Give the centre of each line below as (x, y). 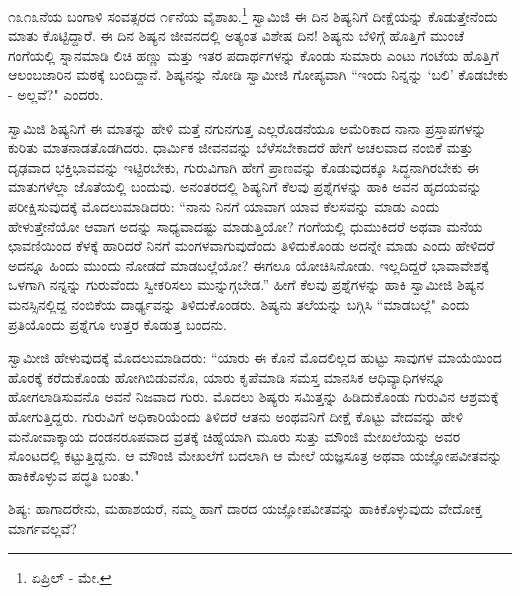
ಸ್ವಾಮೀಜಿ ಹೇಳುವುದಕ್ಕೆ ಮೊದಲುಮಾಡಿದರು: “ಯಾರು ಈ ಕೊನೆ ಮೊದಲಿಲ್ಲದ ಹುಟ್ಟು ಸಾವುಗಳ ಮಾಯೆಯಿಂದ (255, 357)
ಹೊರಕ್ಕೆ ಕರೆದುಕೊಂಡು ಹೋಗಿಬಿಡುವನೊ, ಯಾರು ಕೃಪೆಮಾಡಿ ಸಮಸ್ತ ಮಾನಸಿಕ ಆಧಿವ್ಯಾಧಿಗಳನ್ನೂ (227, 376)
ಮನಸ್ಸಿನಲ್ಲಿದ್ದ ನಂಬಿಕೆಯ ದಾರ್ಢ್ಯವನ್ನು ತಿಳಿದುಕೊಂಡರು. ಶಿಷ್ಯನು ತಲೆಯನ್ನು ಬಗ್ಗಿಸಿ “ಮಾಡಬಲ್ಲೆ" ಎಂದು (239, 303)
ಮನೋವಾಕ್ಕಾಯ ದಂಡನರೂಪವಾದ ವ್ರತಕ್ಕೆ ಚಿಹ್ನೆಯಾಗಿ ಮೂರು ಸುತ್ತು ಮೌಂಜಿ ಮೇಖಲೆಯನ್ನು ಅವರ (234, 435)
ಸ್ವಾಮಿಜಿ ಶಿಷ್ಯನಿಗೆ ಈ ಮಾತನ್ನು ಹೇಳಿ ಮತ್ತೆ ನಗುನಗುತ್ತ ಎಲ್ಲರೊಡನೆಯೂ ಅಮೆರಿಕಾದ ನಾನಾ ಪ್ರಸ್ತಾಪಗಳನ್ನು (247, 127)
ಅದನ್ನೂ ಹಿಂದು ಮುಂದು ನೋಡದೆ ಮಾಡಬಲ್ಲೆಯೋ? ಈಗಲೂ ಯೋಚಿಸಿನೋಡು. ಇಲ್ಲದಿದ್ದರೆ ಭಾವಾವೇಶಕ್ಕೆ (248, 264)
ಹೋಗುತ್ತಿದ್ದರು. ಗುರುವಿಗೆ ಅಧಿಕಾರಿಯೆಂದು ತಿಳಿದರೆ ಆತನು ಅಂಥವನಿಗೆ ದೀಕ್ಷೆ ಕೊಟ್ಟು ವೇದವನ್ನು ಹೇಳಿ (236, 415)
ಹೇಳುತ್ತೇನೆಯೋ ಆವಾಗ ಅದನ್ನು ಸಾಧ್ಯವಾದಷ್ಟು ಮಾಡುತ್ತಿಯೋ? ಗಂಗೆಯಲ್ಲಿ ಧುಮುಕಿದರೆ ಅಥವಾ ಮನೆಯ (245, 225)
